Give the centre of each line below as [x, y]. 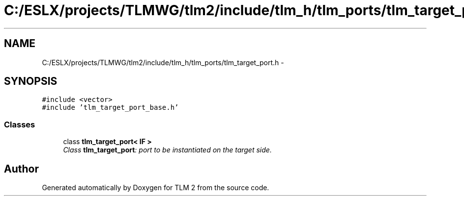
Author [21, 169]
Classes [20, 124]
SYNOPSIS [31, 81]
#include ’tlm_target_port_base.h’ [110, 108]
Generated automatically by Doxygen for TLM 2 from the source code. [156, 188]
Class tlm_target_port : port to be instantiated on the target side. [167, 150]
